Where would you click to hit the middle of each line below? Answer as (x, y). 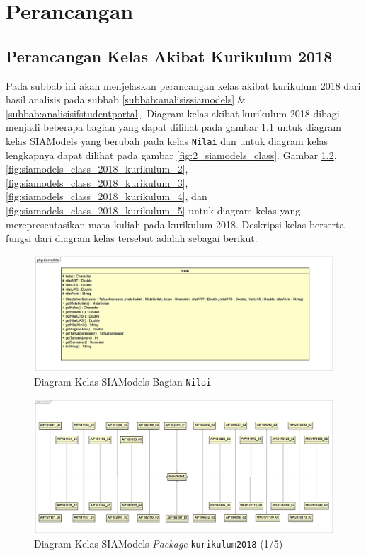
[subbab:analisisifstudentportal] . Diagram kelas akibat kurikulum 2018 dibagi (173, 113)
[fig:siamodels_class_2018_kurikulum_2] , (97, 169)
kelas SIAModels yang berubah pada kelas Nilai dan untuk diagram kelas (167, 140)
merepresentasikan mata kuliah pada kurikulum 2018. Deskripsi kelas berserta (175, 224)
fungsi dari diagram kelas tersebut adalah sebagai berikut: (132, 238)
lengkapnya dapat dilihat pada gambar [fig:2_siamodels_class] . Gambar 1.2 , (171, 155)
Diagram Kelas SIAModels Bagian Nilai (123, 382)
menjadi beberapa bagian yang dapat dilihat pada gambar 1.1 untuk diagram (173, 127)
